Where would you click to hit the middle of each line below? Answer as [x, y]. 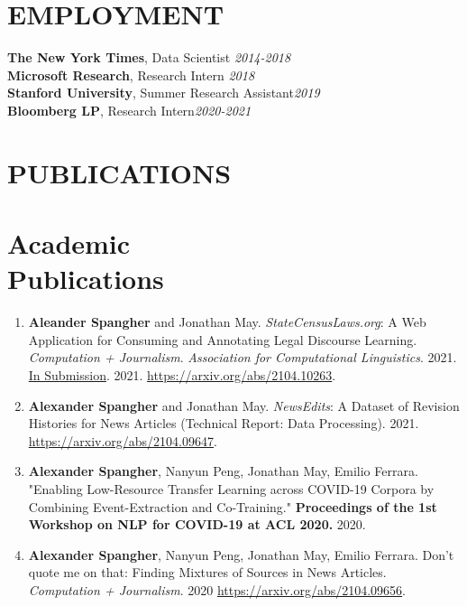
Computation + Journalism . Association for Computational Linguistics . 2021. [243, 357]
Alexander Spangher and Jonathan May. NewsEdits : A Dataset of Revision [244, 405]
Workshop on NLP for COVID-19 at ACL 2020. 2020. [197, 524]
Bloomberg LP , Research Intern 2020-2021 [129, 110]
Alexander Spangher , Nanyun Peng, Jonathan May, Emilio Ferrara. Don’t [241, 554]
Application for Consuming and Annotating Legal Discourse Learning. [223, 339]
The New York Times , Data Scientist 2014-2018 [149, 57]
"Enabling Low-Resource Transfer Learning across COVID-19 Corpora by [231, 488]
